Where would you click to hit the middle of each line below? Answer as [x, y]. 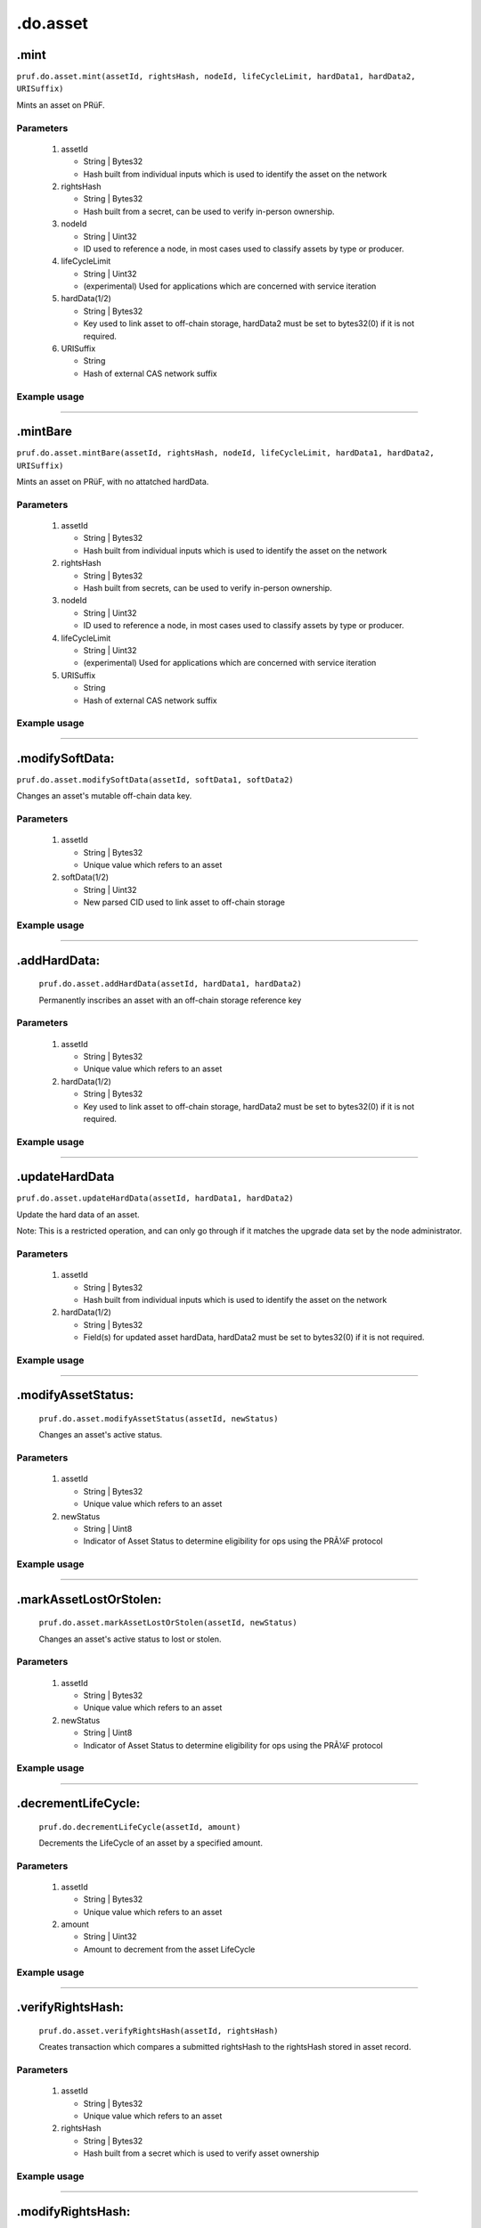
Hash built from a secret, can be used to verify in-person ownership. [209, 211]
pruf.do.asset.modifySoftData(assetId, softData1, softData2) [155, 779]
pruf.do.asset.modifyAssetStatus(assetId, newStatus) [159, 1419]
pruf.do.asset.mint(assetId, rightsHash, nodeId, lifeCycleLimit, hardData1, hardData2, [216, 77]
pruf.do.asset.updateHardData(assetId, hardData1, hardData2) [155, 1198]
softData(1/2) [85, 877]
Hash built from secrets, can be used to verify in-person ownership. [208, 587]
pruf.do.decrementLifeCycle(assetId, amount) [140, 1827]
